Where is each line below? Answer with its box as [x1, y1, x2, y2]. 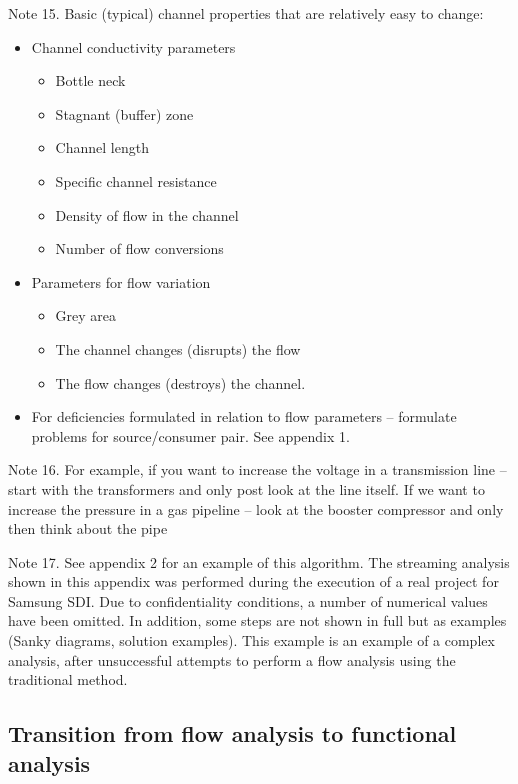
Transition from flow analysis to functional [8, 718, 457, 749]
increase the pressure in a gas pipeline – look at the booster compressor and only [8, 498, 504, 519]
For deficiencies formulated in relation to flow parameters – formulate [31, 406, 457, 427]
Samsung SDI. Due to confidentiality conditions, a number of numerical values [8, 590, 488, 611]
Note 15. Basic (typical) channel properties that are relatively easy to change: [8, 3, 484, 23]
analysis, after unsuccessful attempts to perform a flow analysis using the [8, 649, 456, 670]
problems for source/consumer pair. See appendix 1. [31, 425, 350, 446]
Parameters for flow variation [31, 271, 211, 292]
